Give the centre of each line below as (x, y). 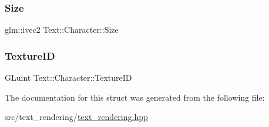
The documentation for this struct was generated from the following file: (135, 97)
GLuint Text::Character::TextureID (68, 78)
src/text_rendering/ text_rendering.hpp (76, 117)
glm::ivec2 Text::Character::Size (62, 30)
